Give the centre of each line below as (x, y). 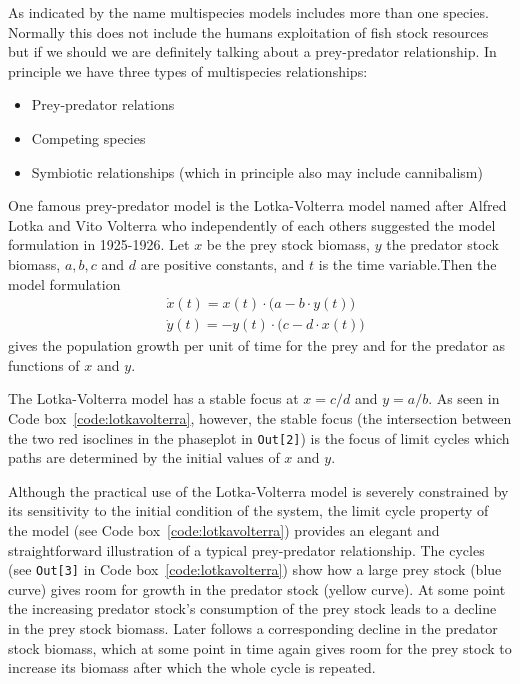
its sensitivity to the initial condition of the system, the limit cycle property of (248, 510)
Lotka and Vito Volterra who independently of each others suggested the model (252, 224)
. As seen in (464, 398)
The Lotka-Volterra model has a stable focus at (153, 398)
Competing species (88, 137)
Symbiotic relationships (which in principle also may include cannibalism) (257, 171)
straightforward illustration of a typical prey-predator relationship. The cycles (246, 549)
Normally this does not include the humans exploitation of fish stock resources (248, 31)
